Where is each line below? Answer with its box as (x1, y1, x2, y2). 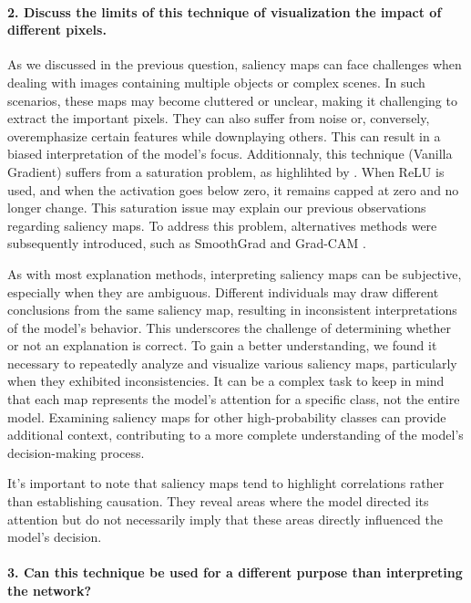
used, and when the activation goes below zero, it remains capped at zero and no (7, 180, 459, 199)
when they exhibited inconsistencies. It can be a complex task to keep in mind (7, 371, 445, 390)
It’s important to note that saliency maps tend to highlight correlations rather (7, 473, 445, 493)
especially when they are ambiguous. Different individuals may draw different (7, 282, 439, 301)
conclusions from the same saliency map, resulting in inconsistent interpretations (7, 300, 457, 319)
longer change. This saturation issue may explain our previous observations (7, 198, 426, 217)
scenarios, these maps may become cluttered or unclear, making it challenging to (7, 90, 457, 109)
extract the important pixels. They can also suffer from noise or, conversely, (7, 109, 430, 128)
